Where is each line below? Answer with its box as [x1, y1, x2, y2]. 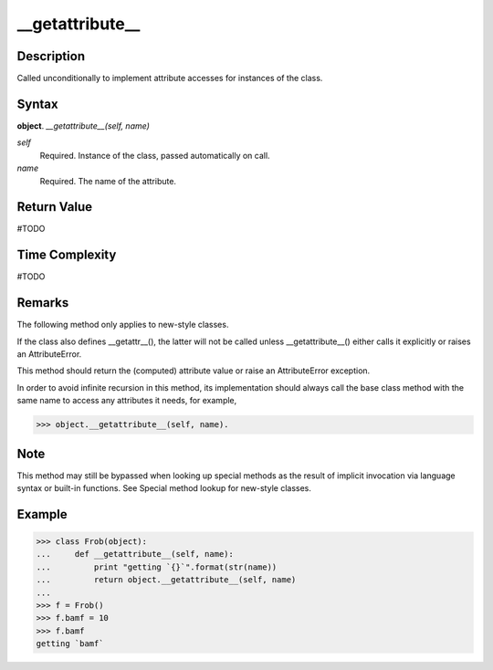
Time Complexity [16, 247, 117, 263]
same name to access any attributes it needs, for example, [16, 395, 237, 406]
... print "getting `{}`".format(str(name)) [36, 561, 278, 572]
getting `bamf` [36, 639, 104, 649]
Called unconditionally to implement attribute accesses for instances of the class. [16, 73, 323, 84]
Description [16, 48, 86, 64]
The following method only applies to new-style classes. [16, 319, 229, 330]
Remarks [16, 295, 69, 310]
